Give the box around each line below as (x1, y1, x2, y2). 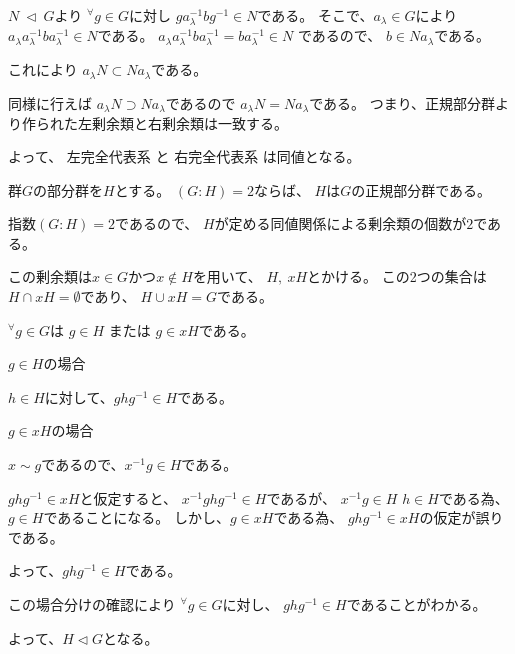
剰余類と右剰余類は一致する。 (91, 112, 288, 133)
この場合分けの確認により (8, 594, 176, 614)
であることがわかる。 (346, 594, 487, 614)
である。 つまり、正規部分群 (309, 92, 496, 113)
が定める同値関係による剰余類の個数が (214, 213, 467, 234)
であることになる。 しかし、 (43, 507, 230, 528)
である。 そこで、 (257, 5, 374, 25)
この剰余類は (8, 266, 92, 287)
